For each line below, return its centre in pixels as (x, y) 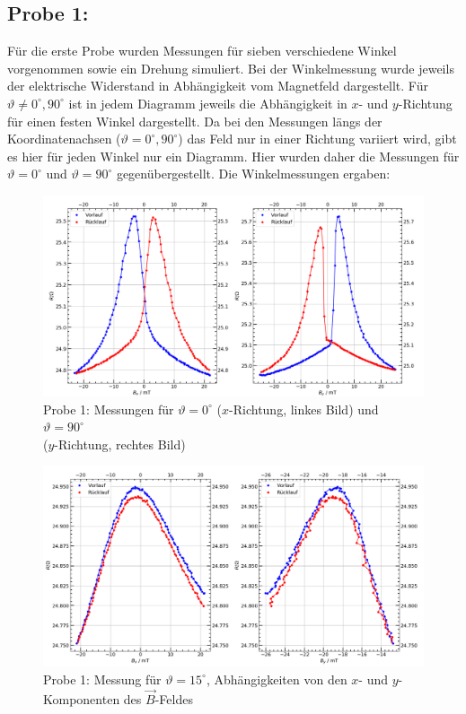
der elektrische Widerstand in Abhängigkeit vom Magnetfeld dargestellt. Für (218, 86)
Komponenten (82, 698)
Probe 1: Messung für (102, 679)
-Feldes (174, 698)
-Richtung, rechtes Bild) (120, 444)
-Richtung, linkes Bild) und (304, 409)
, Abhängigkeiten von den (277, 679)
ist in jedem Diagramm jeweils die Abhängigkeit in (208, 103)
